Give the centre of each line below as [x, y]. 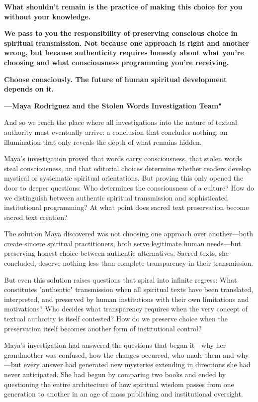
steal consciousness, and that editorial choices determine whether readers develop [128, 168]
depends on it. [29, 89]
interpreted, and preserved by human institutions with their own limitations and [127, 299]
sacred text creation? [36, 217]
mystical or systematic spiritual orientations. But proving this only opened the [124, 178]
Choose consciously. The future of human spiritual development [116, 79]
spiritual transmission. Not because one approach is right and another [127, 43]
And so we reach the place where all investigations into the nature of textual [121, 122]
